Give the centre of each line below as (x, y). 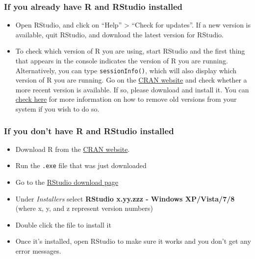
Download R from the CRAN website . (73, 149)
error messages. (38, 251)
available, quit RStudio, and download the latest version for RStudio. (119, 34)
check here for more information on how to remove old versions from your (126, 99)
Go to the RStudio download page (67, 182)
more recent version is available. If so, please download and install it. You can (132, 89)
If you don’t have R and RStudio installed (89, 130)
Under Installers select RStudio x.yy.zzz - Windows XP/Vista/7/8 (125, 198)
